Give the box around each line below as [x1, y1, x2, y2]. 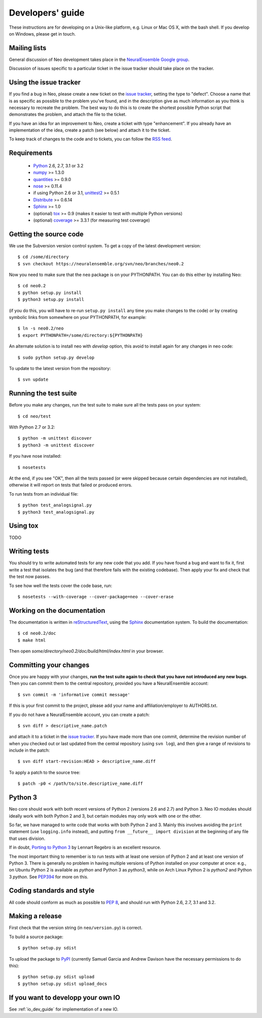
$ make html [17, 637, 46, 643]
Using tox [9, 521, 39, 530]
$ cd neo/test [17, 413, 51, 419]
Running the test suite [9, 389, 77, 398]
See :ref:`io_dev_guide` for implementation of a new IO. [9, 1006, 119, 1012]
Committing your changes [9, 661, 90, 669]
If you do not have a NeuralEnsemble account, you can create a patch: [9, 711, 150, 718]
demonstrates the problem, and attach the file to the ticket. [9, 111, 127, 117]
